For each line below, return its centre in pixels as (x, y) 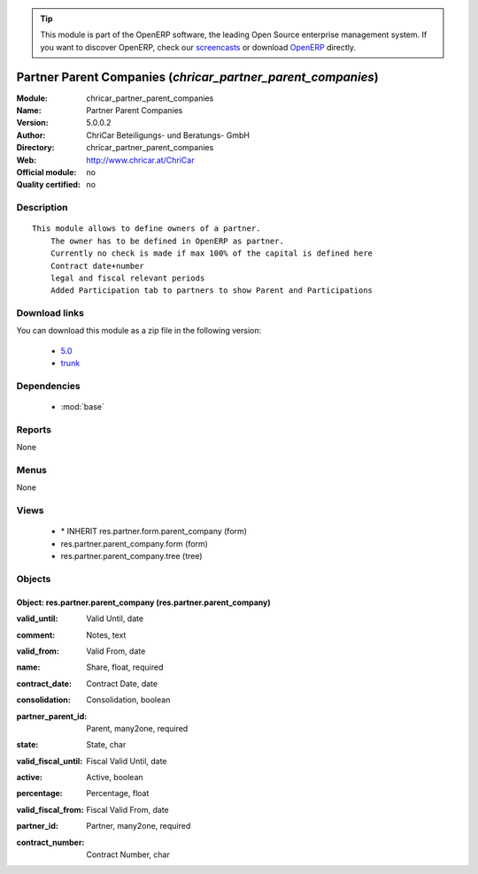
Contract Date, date (122, 683)
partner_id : (38, 826)
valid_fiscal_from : (50, 809)
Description (42, 208)
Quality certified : (49, 185)
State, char (106, 745)
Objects (34, 579)
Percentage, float (118, 793)
